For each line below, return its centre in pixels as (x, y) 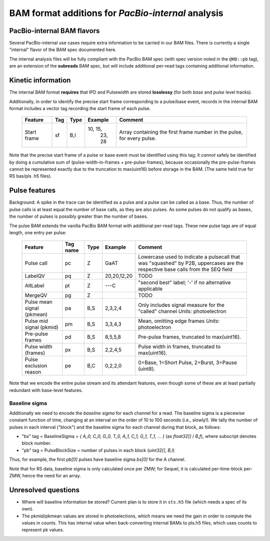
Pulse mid (36, 321)
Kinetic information (40, 80)
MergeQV (36, 295)
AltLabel (34, 286)
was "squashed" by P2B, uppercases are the (191, 263)
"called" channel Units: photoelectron (182, 311)
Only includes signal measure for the (181, 305)
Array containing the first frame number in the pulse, (181, 132)
